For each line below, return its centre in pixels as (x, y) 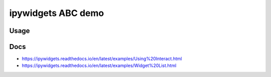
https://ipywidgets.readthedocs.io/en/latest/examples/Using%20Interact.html (102, 59)
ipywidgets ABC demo (57, 13)
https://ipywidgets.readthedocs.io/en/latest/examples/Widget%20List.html (99, 65)
